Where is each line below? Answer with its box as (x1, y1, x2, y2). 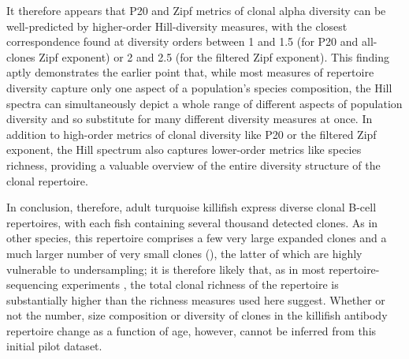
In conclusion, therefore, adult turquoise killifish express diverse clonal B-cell (6, 199, 377, 215)
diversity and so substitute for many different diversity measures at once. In (6, 110, 373, 127)
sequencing (6, 276, 58, 293)
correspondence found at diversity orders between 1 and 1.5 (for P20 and (6, 33, 359, 50)
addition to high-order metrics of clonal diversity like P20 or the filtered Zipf (6, 125, 377, 142)
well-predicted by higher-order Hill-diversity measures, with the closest (6, 17, 348, 34)
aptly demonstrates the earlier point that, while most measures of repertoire (6, 64, 374, 80)
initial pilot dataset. (6, 338, 102, 354)
